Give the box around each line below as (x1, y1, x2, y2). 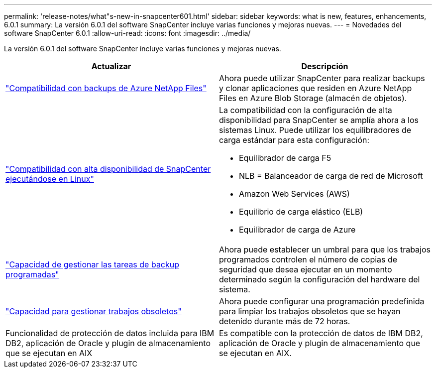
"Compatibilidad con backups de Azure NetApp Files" (5, 83, 207, 93)
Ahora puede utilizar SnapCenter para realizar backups (219, 73, 425, 83)
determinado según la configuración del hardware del (219, 274, 420, 284)
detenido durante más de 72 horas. (219, 316, 350, 326)
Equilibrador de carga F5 (239, 153, 331, 163)
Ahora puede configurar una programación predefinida (219, 296, 425, 306)
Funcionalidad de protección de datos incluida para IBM (5, 328, 215, 338)
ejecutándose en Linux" (5, 174, 94, 184)
